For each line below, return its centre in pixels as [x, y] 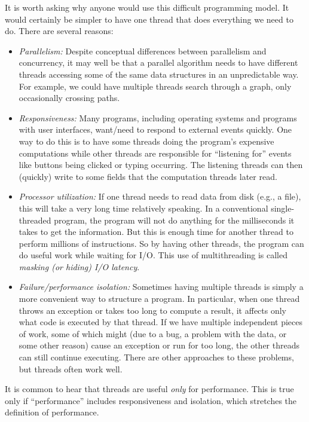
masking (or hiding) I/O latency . [79, 266]
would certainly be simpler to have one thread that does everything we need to [149, 19]
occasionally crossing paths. [69, 98]
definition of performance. [52, 412]
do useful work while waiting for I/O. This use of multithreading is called [153, 255]
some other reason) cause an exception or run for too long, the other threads [159, 345]
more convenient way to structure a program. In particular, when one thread [159, 299]
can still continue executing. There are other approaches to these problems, [156, 357]
